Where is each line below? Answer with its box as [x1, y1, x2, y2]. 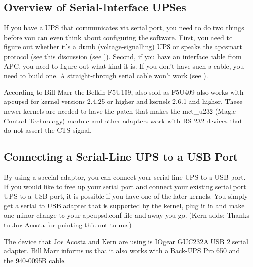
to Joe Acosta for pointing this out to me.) [4, 219, 132, 229]
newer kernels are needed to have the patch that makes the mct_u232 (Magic [4, 105, 236, 116]
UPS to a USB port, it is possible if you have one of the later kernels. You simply [4, 191, 248, 201]
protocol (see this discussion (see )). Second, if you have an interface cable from [4, 51, 242, 61]
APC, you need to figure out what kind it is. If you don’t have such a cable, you [4, 61, 244, 71]
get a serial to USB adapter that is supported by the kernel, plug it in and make [4, 200, 245, 210]
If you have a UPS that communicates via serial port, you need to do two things [4, 22, 244, 33]
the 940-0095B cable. [4, 255, 66, 265]
